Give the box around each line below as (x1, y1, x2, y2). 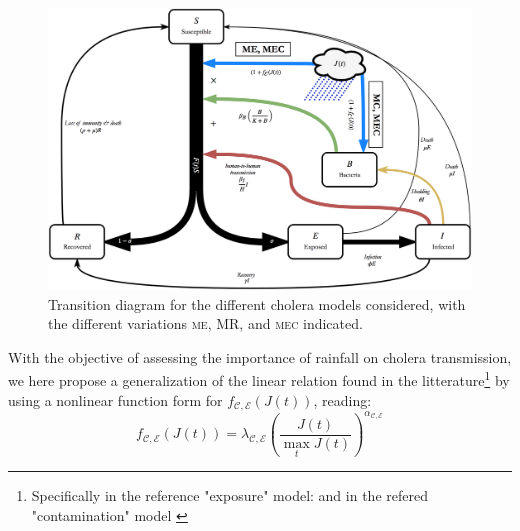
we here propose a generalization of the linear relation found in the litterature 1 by (8, 367, 510, 390)
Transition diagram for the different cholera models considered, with (48, 293, 466, 314)
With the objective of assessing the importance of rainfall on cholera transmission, (8, 346, 512, 367)
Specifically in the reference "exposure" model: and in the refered (31, 485, 428, 506)
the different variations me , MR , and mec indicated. (48, 313, 363, 334)
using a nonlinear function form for (8, 389, 223, 410)
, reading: (313, 389, 372, 410)
